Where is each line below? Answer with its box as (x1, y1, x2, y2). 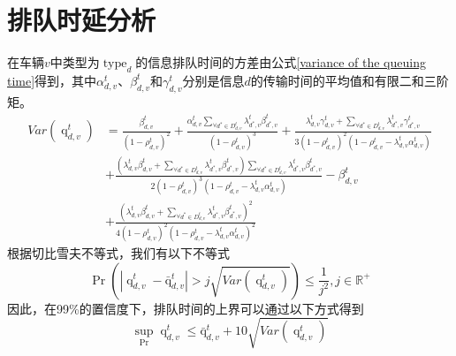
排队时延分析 (7, 2, 156, 38)
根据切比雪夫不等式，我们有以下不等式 (7, 243, 230, 261)
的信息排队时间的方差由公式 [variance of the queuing (135, 53, 426, 72)
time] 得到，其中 (7, 71, 97, 89)
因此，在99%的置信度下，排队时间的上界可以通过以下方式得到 (7, 299, 364, 317)
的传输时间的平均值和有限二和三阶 (250, 71, 449, 89)
